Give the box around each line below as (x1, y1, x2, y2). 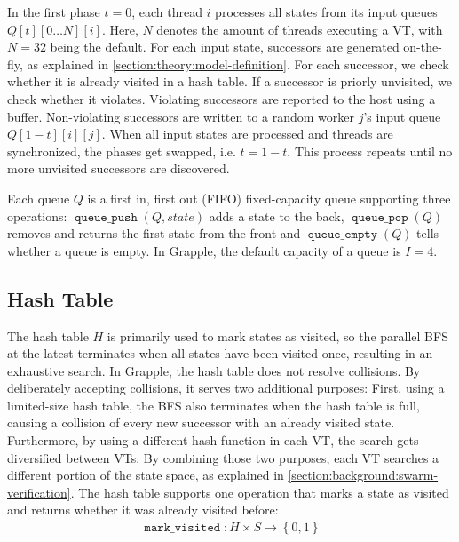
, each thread (131, 3, 202, 20)
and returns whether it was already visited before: (7, 500, 279, 519)
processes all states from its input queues (215, 3, 438, 20)
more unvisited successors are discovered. (7, 159, 230, 178)
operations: (7, 206, 67, 225)
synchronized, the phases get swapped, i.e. (7, 141, 236, 160)
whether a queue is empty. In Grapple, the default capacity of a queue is (7, 241, 401, 259)
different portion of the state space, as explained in (7, 466, 284, 484)
